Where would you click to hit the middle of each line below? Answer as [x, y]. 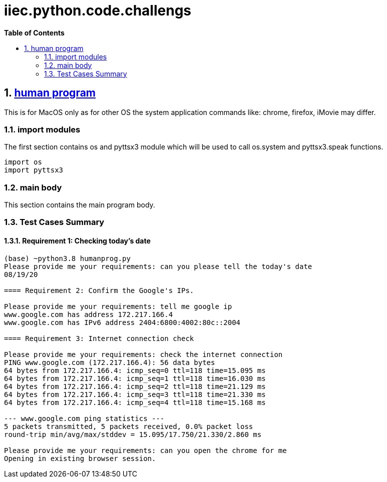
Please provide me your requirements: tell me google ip [118, 306]
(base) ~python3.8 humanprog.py [67, 258]
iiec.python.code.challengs [98, 10]
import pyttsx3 [34, 170]
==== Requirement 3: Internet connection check [99, 338]
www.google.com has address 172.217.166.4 [89, 314]
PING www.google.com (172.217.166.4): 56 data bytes [110, 362]
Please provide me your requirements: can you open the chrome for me [145, 450]
